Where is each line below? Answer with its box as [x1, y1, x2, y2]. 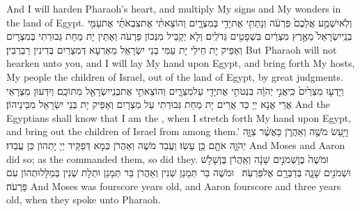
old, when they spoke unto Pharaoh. [6, 192, 161, 207]
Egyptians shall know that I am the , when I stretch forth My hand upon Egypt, [6, 110, 352, 125]
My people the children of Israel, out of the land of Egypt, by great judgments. [6, 69, 343, 84]
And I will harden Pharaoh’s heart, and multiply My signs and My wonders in [6, 1, 341, 15]
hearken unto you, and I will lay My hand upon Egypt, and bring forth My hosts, [6, 56, 355, 70]
